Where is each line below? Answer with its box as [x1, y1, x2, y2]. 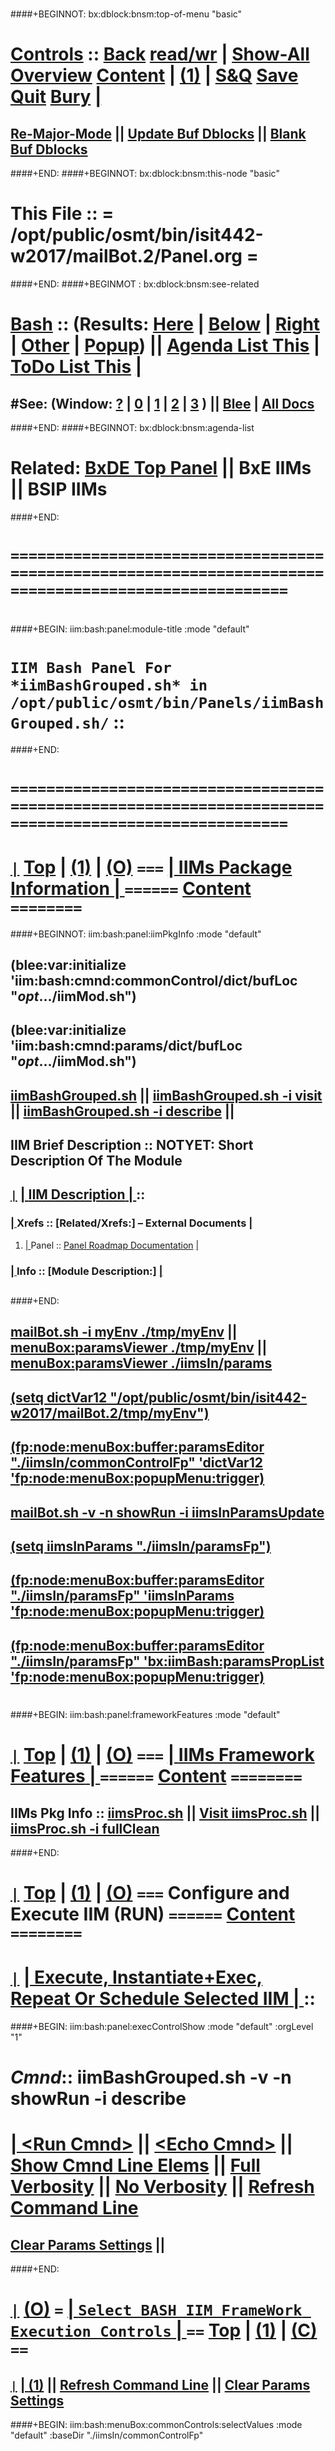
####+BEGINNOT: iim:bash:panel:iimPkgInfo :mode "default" [10, 928, 262, 940]
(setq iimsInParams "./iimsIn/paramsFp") [10, 1538, 272, 1555]
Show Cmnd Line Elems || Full [10, 2154, 261, 2177]
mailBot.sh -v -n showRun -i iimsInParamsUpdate [10, 1504, 325, 1521]
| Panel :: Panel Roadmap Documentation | [24, 1239, 200, 1251]
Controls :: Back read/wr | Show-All [10, 43, 310, 66]
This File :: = [10, 203, 115, 225]
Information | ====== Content [10, 877, 252, 900]
